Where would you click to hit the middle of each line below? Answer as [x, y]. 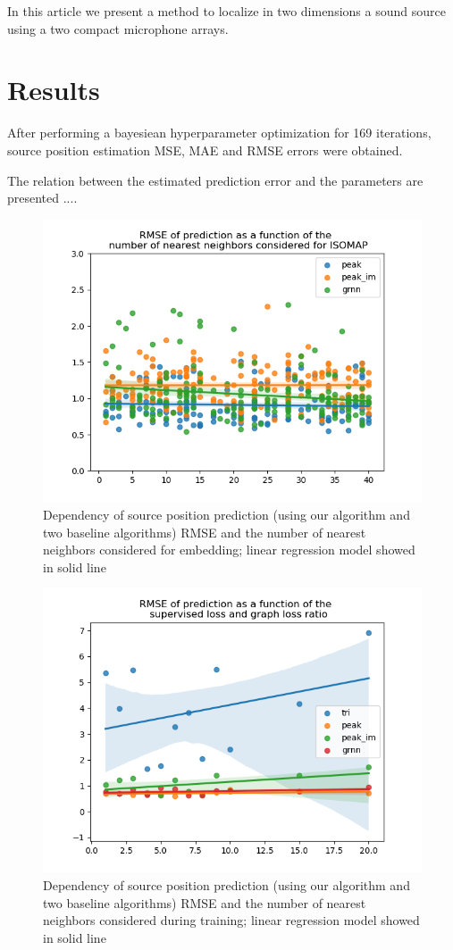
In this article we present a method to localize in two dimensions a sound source [226, 11]
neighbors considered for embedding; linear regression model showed [229, 550]
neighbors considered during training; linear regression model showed [231, 920]
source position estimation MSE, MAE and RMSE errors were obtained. [205, 150]
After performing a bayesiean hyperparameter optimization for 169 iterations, [219, 133]
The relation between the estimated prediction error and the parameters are [215, 180]
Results [54, 90]
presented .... [42, 198]
